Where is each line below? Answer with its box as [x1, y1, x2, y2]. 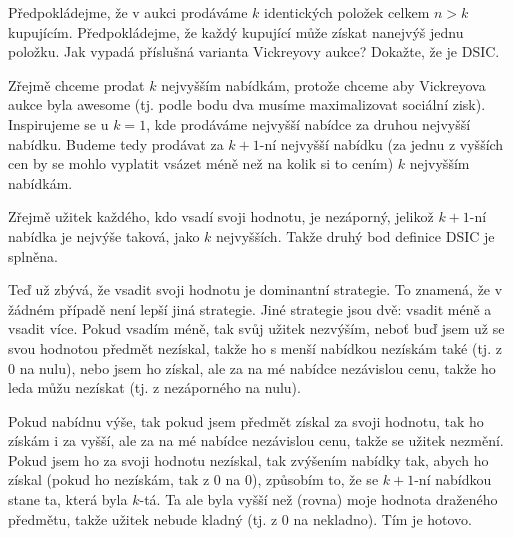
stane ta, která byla [8, 489, 128, 510]
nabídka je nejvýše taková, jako [8, 225, 200, 246]
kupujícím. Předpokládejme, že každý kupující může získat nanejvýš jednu [8, 21, 464, 42]
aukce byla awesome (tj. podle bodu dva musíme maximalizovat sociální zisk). [8, 94, 486, 115]
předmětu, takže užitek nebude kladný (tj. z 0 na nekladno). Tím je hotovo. [8, 508, 473, 529]
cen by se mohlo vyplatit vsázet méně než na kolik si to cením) [8, 153, 394, 174]
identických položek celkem [264, 2, 430, 22]
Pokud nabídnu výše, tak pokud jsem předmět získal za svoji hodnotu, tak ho [8, 410, 484, 431]
